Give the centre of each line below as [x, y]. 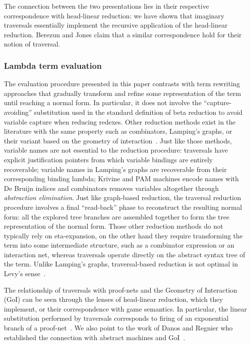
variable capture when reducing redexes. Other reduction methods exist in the [120, 121]
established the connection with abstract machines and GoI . [94, 337]
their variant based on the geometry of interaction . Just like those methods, [118, 140]
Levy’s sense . [25, 274]
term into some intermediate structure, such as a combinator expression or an [119, 245]
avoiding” [18, 112]
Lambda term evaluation [53, 65]
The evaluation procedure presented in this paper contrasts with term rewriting [122, 84]
